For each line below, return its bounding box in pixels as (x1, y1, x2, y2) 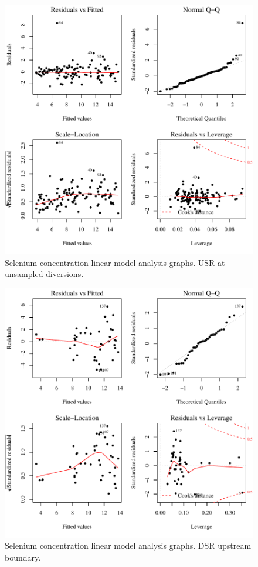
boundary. (5, 551, 41, 563)
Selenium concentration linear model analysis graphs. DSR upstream (5, 539, 252, 552)
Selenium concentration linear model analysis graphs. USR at (5, 256, 225, 268)
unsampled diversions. (5, 268, 84, 280)
